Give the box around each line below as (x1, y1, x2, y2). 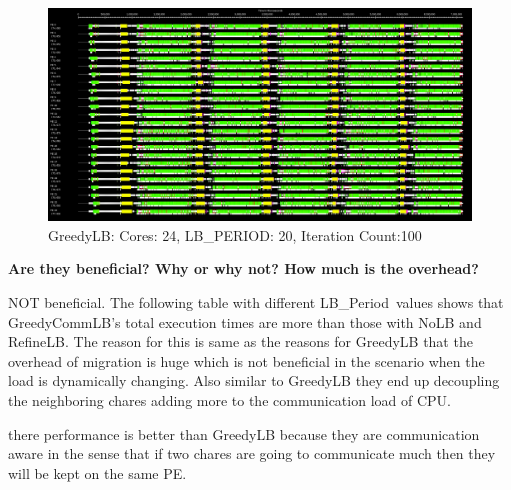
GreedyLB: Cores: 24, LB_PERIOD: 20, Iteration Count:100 (48, 224, 422, 245)
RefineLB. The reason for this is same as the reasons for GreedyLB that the (8, 331, 473, 352)
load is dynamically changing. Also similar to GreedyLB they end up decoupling (8, 370, 500, 391)
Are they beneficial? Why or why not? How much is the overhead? (8, 258, 479, 279)
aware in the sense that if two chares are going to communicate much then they (8, 443, 496, 464)
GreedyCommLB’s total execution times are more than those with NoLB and (8, 311, 482, 332)
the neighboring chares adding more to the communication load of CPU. (8, 389, 451, 410)
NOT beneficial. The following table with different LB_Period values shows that (8, 292, 504, 313)
